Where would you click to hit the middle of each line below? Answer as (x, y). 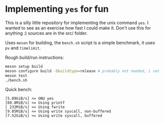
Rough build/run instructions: (34, 57)
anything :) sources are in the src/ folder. (46, 33)
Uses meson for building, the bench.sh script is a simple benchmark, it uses (80, 42)
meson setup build (24, 66)
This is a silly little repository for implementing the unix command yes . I (77, 23)
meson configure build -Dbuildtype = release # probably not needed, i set (82, 71)
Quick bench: (19, 90)
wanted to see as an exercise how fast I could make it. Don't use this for (78, 28)
